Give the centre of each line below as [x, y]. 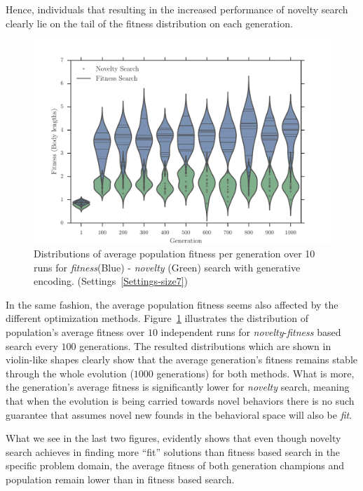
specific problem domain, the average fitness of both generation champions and [175, 465]
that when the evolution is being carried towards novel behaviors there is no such [180, 400]
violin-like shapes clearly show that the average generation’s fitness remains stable [182, 359]
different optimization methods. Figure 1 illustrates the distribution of [157, 318]
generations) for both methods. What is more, [255, 373]
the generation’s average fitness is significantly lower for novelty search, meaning [178, 387]
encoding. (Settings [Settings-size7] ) [111, 281]
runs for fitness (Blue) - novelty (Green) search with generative [167, 267]
